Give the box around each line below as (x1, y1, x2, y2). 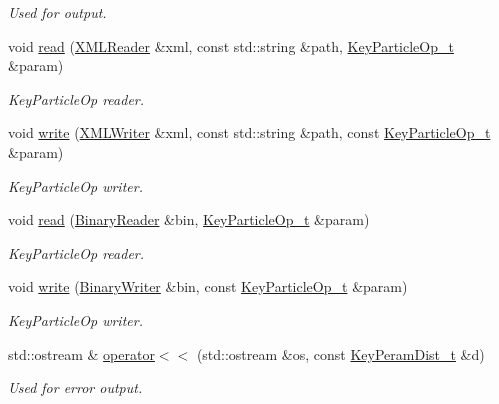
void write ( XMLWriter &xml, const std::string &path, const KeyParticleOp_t (8, 122, 491, 143)
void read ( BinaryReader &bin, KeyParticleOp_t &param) (8, 209, 370, 230)
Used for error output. (8, 377, 143, 398)
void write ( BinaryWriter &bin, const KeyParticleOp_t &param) (8, 276, 408, 297)
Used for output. (8, 2, 107, 22)
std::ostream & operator (8, 343, 155, 364)
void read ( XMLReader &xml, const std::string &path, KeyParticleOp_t (8, 35, 454, 56)
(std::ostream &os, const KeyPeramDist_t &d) (196, 343, 485, 364)
